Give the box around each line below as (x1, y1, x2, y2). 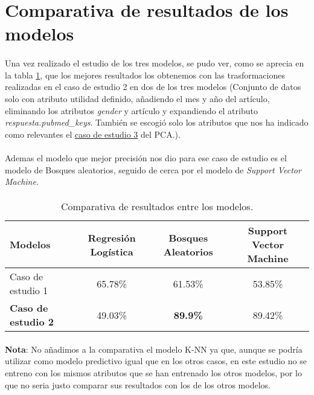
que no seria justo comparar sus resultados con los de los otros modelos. (5, 378, 271, 391)
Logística (90, 244, 133, 259)
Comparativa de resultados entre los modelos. (60, 199, 254, 214)
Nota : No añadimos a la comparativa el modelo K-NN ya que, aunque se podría (5, 342, 303, 355)
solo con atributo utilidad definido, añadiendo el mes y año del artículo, (5, 92, 270, 104)
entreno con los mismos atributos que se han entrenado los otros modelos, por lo (5, 367, 302, 379)
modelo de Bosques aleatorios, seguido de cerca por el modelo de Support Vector (5, 163, 301, 176)
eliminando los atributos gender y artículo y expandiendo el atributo (5, 104, 258, 117)
